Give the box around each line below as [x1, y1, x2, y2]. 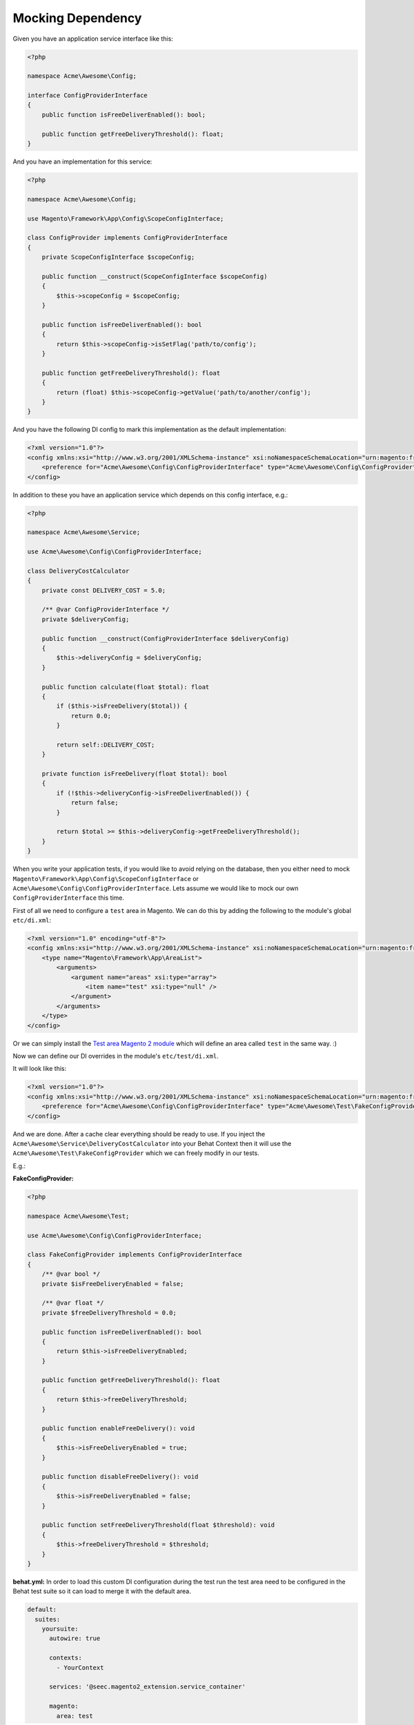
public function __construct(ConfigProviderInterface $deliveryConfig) [41, 635, 290, 642]
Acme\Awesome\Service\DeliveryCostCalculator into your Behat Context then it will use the [12, 1139, 292, 1147]
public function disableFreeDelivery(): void [41, 1473, 199, 1481]
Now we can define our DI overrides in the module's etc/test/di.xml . [12, 1052, 219, 1060]
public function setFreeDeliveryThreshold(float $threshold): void [41, 1521, 275, 1529]
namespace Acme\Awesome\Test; [27, 1212, 130, 1220]
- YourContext [56, 1664, 104, 1671]
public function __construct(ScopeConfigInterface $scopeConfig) [41, 273, 268, 280]
